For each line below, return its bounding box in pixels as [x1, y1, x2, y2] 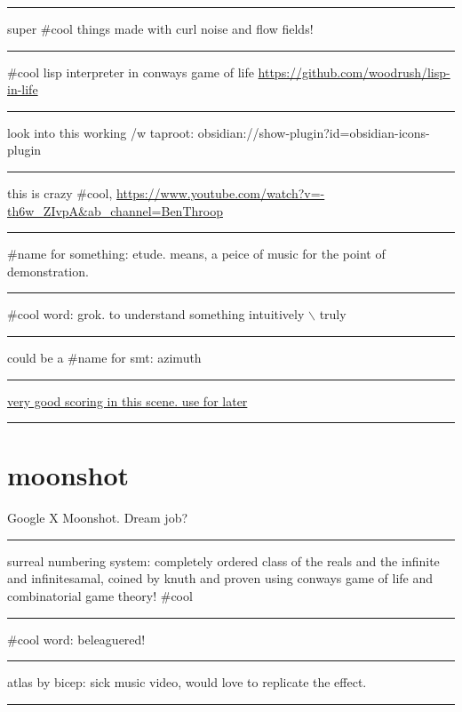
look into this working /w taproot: [7, 123, 195, 141]
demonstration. [7, 261, 89, 280]
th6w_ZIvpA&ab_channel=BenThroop [7, 201, 223, 220]
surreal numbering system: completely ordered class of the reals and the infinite [7, 551, 440, 570]
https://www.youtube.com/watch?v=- [116, 183, 325, 202]
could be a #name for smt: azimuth [7, 348, 202, 366]
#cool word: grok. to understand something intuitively [7, 305, 305, 324]
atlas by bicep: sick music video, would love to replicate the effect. [7, 673, 367, 692]
